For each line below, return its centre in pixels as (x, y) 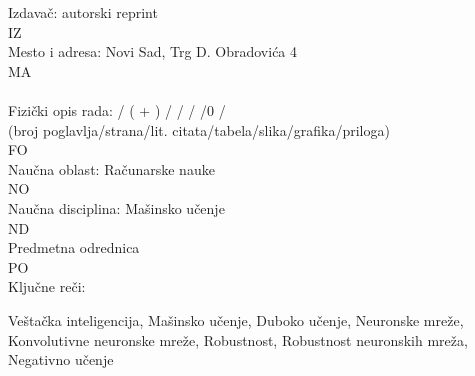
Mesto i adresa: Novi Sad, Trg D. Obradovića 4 (153, 51)
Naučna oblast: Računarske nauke (111, 168)
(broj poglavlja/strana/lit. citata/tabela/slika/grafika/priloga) (199, 129)
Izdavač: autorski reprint (83, 12)
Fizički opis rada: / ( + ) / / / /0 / (117, 109)
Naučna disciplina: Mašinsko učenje (116, 207)
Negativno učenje (61, 359)
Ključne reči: (47, 286)
